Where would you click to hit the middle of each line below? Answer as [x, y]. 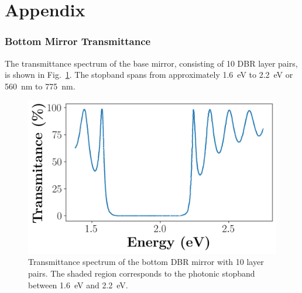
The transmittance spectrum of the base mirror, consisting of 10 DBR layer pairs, [151, 63]
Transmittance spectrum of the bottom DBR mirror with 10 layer [146, 262]
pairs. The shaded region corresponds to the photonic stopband [142, 273]
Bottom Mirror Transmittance [78, 41]
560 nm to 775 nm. [40, 86]
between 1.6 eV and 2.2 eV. [78, 285]
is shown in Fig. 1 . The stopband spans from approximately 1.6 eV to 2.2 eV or [149, 75]
